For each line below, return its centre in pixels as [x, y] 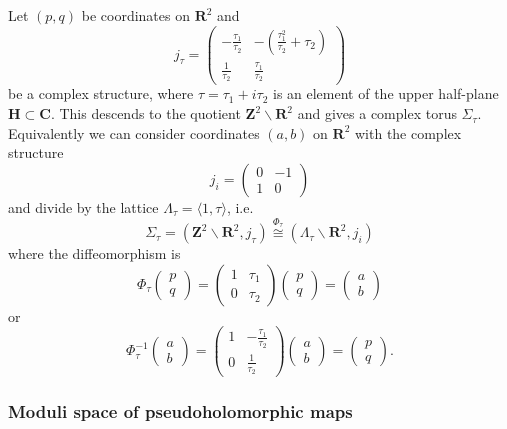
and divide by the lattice [83, 206]
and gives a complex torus [377, 113]
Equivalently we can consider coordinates [134, 132]
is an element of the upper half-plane [385, 93]
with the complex [408, 132]
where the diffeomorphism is [94, 253]
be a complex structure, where [101, 93]
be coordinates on [135, 15]
